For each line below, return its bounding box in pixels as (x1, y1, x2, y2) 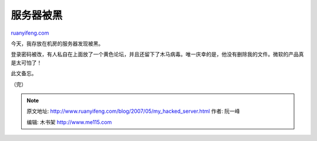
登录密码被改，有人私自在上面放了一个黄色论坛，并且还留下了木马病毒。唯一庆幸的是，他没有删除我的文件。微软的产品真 (11, 51, 304, 58)
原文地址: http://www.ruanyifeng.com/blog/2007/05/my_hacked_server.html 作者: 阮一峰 (26, 108, 240, 115)
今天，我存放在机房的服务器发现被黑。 (11, 40, 104, 47)
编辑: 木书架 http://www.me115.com (26, 118, 112, 126)
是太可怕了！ (11, 59, 42, 66)
